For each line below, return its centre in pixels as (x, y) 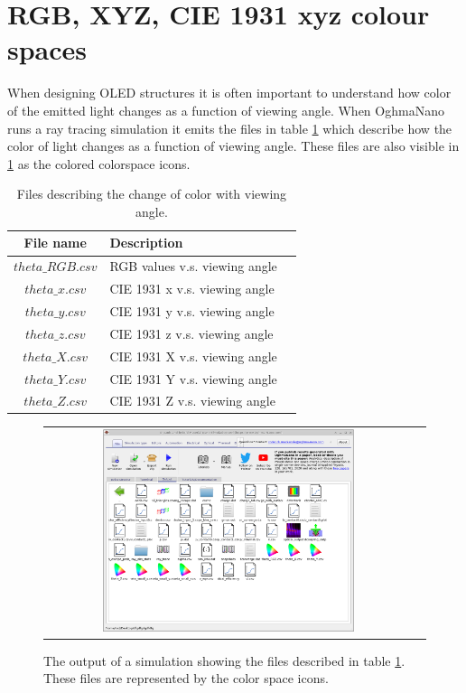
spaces (47, 49)
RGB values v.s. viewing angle (193, 266)
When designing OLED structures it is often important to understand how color (229, 93)
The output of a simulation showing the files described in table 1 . (224, 660)
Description (146, 243)
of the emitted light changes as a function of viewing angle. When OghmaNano (226, 110)
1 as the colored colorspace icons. (99, 163)
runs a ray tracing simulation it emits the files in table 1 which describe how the (230, 128)
